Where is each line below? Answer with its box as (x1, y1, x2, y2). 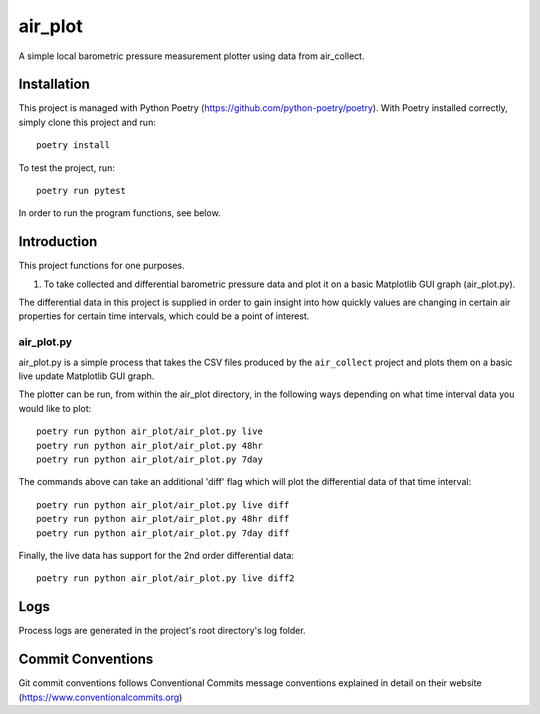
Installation (18, 76, 90, 93)
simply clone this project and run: (18, 116, 157, 128)
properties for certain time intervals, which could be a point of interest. (18, 310, 310, 322)
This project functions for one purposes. (18, 260, 185, 272)
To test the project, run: (18, 161, 115, 174)
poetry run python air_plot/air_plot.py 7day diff (36, 527, 290, 539)
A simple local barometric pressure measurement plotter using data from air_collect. (18, 50, 365, 62)
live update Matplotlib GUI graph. (18, 370, 155, 382)
